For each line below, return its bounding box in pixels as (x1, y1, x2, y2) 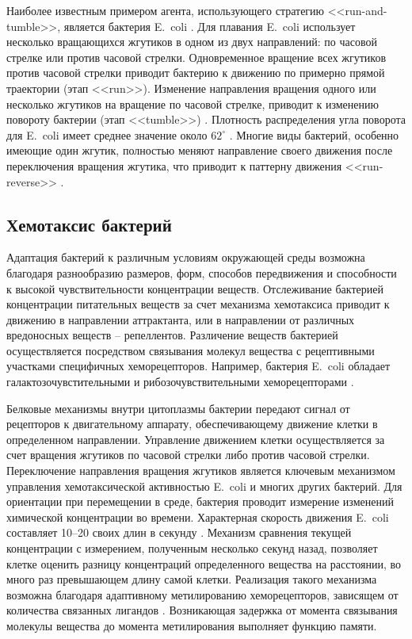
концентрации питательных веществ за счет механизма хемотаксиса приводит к (6, 296, 390, 312)
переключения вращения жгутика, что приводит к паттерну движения (6, 157, 342, 174)
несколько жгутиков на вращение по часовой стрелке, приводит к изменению (6, 95, 379, 112)
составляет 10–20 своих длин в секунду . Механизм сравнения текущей (6, 524, 352, 541)
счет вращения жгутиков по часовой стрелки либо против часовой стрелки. (6, 446, 370, 463)
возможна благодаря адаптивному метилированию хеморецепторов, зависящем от (6, 586, 399, 603)
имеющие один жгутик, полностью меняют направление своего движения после (6, 142, 393, 159)
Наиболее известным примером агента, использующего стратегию (6, 2, 325, 18)
